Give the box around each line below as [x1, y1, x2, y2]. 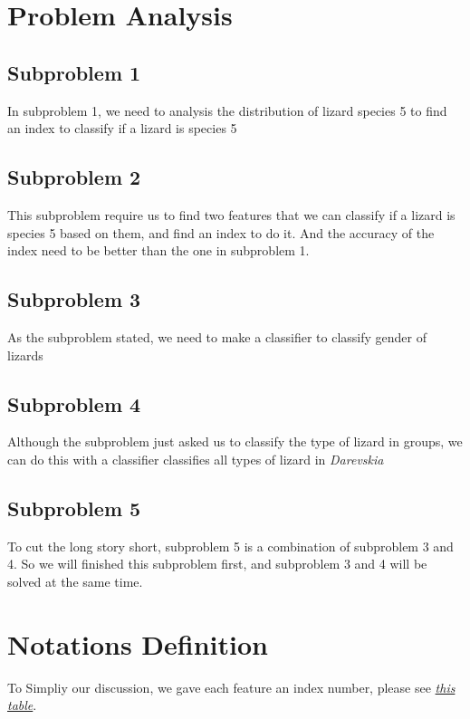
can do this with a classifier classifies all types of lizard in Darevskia [7, 449, 384, 468]
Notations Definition [7, 625, 268, 662]
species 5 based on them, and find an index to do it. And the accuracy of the [7, 223, 435, 242]
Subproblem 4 [7, 389, 141, 417]
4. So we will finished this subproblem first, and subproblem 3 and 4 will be [7, 554, 427, 573]
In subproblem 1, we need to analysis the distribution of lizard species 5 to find [7, 101, 447, 120]
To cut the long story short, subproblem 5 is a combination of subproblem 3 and [7, 536, 454, 555]
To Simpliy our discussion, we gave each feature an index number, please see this [7, 677, 456, 696]
